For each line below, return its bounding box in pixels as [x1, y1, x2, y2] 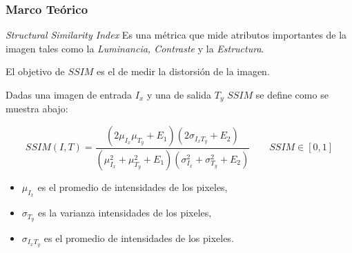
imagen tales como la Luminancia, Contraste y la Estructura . [6, 41, 264, 55]
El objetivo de [6, 64, 65, 79]
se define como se [255, 88, 329, 101]
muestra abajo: [6, 101, 68, 116]
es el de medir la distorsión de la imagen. [97, 64, 270, 79]
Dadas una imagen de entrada [6, 88, 133, 101]
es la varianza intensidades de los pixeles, [37, 205, 212, 220]
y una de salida [146, 88, 212, 101]
